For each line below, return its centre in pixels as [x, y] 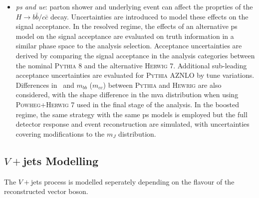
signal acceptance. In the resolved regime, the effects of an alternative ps [127, 26]
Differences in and [45, 85]
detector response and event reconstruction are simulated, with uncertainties [132, 124]
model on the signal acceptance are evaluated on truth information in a [125, 36]
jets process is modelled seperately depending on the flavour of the [133, 181]
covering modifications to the [60, 133]
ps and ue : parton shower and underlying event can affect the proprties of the [134, 6]
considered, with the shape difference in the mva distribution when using [127, 95]
